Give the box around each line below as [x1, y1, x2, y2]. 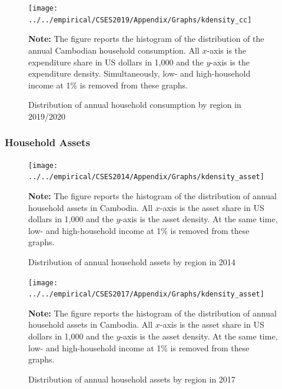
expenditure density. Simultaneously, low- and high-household [28, 67, 251, 80]
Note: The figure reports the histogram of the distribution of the [28, 32, 264, 45]
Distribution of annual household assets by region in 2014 [28, 255, 235, 268]
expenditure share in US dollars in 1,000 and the [28, 55, 204, 68]
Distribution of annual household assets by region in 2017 [28, 372, 235, 385]
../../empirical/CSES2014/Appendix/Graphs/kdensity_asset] [28, 173, 264, 182]
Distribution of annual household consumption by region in [28, 98, 241, 111]
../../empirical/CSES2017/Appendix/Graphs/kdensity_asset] [28, 290, 264, 299]
